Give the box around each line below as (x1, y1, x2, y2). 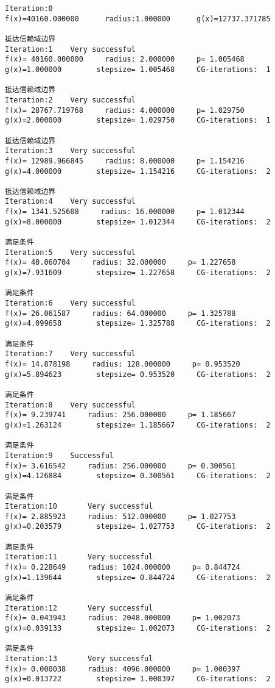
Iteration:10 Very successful (5, 502, 153, 511)
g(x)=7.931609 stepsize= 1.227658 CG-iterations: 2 (5, 268, 271, 278)
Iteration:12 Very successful (5, 603, 153, 612)
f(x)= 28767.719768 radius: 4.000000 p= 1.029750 (5, 106, 245, 115)
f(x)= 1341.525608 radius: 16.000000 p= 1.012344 (5, 207, 245, 217)
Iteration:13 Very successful (5, 654, 153, 663)
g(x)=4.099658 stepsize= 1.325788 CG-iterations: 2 (5, 319, 271, 328)
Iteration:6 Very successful (5, 299, 136, 308)
